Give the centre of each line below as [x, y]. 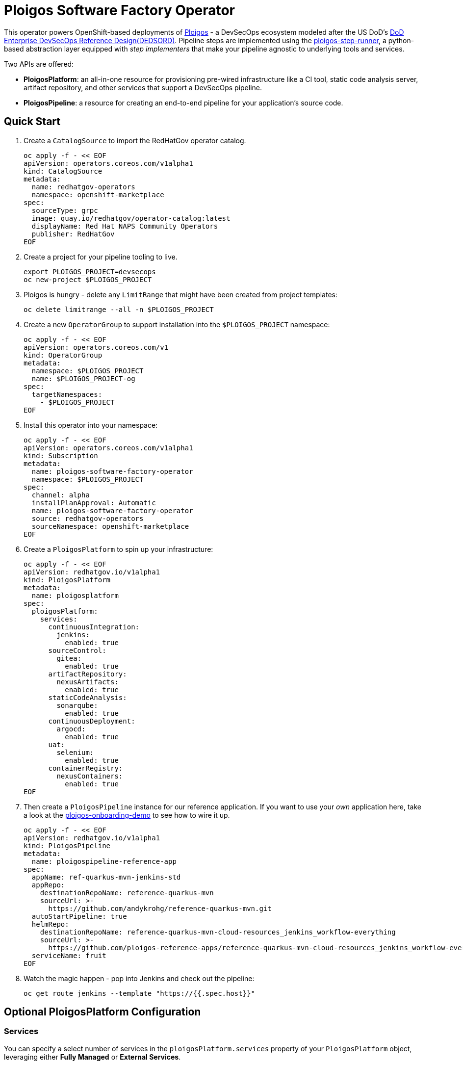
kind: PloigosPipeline [67, 845]
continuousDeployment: [92, 721]
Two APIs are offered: [39, 64]
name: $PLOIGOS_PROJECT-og [83, 378]
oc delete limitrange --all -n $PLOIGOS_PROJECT [119, 309]
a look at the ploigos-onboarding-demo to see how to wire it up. [127, 815]
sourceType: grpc [65, 210]
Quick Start [32, 122]
